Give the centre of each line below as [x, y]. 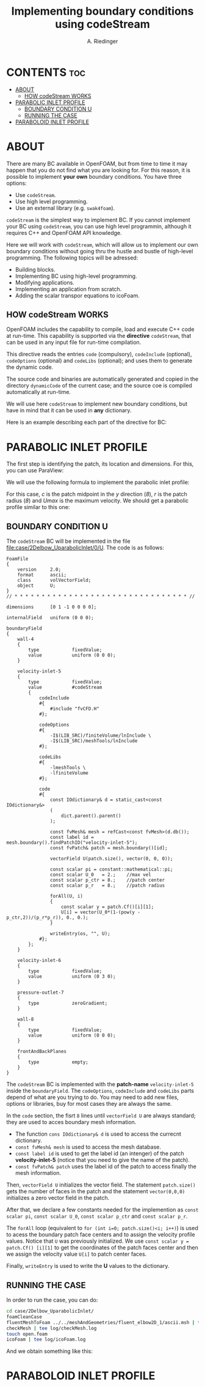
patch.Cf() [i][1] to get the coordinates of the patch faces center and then [102, 1248]
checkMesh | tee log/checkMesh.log [52, 1328]
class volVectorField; [54, 580]
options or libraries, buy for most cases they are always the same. [89, 1104]
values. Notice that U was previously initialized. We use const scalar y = [98, 1241]
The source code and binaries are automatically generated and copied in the [103, 379]
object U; [37, 586]
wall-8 [26, 1019]
